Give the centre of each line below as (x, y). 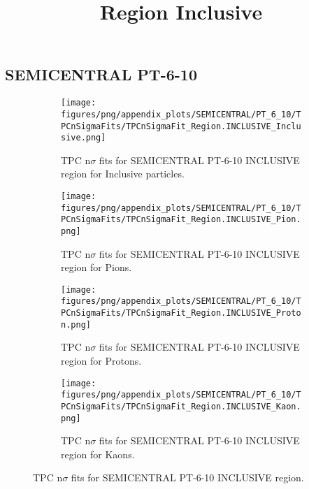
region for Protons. (101, 361)
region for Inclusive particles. (123, 174)
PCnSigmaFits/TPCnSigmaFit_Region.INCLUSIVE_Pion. (181, 220)
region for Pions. (96, 267)
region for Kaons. (98, 454)
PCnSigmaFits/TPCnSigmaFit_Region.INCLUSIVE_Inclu (181, 126)
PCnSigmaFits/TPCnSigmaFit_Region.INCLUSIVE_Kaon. (181, 406)
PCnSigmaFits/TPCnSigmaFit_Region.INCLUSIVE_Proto (181, 313)
